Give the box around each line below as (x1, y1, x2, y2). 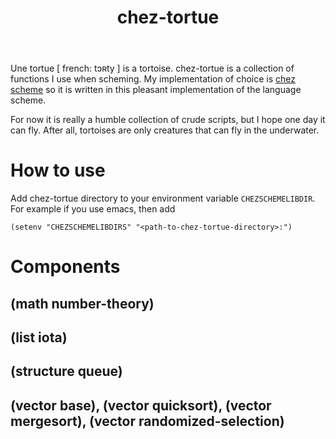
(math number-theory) (10, 295, 155, 312)
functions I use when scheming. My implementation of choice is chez (10, 73, 297, 85)
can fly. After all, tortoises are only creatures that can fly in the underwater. (10, 124, 320, 136)
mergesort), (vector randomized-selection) (10, 412, 285, 430)
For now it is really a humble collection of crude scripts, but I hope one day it (10, 114, 326, 126)
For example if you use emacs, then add (10, 203, 176, 215)
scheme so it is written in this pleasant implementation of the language (10, 84, 302, 96)
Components (10, 256, 121, 278)
